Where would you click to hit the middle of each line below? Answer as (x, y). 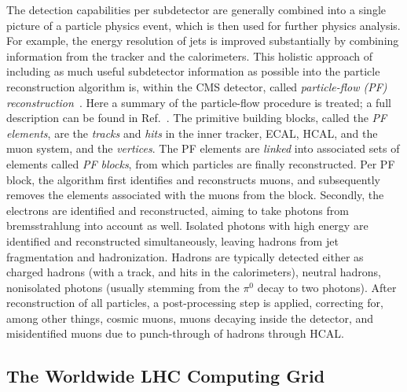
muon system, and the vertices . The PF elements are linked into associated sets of (203, 148)
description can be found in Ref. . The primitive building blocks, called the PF (197, 118)
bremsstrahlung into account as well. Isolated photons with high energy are (187, 226)
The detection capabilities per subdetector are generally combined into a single (196, 9)
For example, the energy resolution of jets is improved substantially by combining (203, 41)
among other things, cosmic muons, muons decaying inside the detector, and (190, 318)
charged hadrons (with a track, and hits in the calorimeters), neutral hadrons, (194, 272)
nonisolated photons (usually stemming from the (123, 287)
